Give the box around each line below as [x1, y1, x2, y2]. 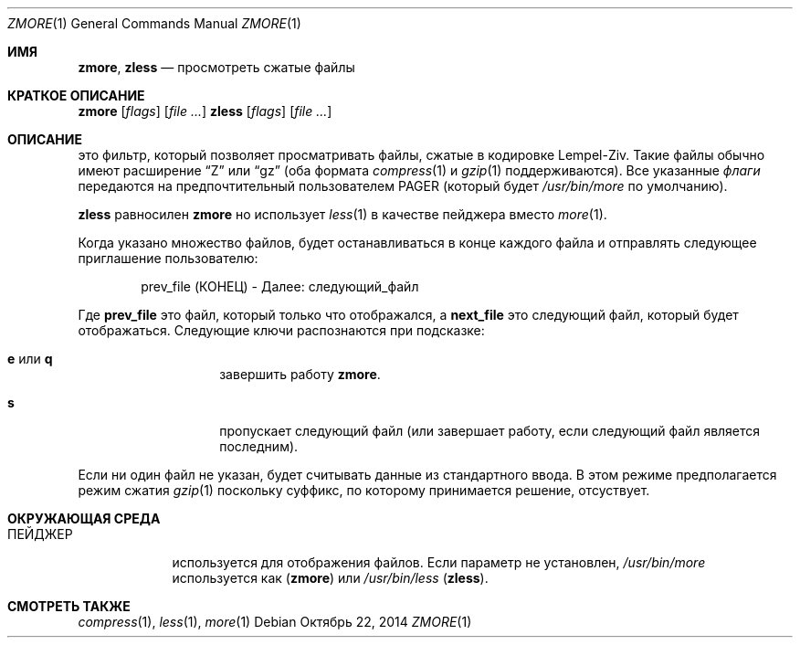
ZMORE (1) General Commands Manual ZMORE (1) [7, 16, 301, 31]
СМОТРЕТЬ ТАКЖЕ [7, 598, 131, 614]
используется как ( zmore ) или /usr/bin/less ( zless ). [172, 570, 489, 586]
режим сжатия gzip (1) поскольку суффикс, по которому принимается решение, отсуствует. [78, 482, 650, 498]
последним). [219, 439, 299, 454]
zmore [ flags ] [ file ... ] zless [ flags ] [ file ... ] [78, 103, 332, 119]
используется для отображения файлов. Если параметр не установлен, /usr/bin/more [172, 555, 706, 570]
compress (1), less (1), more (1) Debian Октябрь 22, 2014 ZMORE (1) [78, 614, 472, 629]
